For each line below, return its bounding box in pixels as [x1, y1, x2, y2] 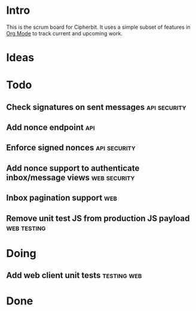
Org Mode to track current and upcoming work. [6, 29, 122, 37]
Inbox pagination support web [6, 193, 118, 203]
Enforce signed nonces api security [6, 143, 136, 153]
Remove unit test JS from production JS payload [6, 213, 190, 224]
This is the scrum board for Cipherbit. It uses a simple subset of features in [6, 23, 191, 31]
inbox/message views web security [6, 172, 135, 183]
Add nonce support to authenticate [6, 163, 140, 173]
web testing [6, 222, 46, 233]
